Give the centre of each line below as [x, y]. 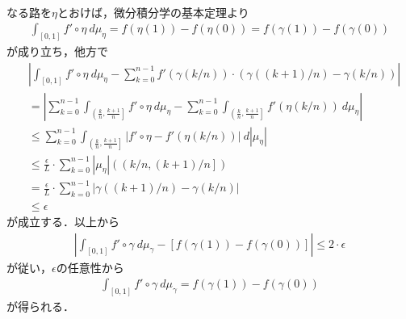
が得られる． [40, 306]
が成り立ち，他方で [57, 51]
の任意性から [90, 267]
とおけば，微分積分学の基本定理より [153, 12]
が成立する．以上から [63, 221]
